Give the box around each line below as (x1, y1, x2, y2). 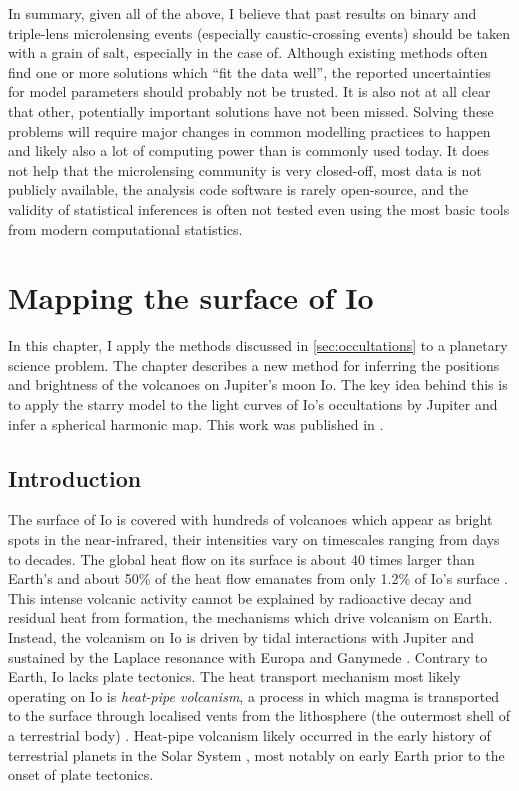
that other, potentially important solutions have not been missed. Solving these (8, 100, 494, 121)
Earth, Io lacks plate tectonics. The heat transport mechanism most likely (8, 666, 461, 687)
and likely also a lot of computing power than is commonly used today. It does (8, 140, 490, 161)
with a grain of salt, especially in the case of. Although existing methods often (8, 42, 488, 63)
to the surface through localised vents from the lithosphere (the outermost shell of (8, 705, 510, 726)
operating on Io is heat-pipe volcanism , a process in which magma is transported (8, 685, 500, 706)
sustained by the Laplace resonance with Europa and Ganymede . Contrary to (8, 646, 488, 667)
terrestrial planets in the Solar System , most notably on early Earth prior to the (8, 744, 505, 765)
